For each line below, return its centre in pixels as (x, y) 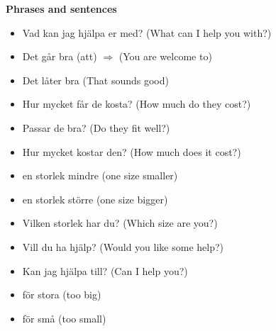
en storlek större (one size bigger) (95, 199)
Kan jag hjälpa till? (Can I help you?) (105, 270)
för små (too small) (64, 318)
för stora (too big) (62, 294)
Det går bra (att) (60, 56)
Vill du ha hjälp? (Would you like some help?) (123, 246)
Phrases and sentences (61, 9)
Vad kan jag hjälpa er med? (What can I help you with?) (147, 32)
